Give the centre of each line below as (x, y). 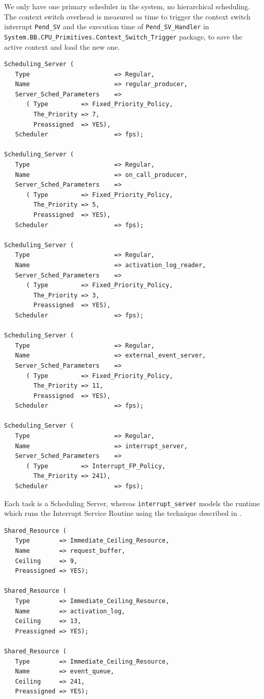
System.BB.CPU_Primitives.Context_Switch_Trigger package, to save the (123, 36)
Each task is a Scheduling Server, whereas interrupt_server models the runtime (132, 503)
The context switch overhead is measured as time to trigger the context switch (127, 16)
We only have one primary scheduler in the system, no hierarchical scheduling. (127, 6)
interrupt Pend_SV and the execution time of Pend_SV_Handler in (107, 26)
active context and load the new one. (62, 46)
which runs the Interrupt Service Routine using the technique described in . (123, 513)
